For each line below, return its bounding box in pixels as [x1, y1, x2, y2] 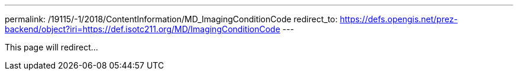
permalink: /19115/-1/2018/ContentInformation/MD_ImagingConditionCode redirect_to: [5, 14, 338, 24]
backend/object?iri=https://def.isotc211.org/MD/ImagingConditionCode [5, 24, 280, 34]
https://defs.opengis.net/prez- [339, 14, 458, 24]
